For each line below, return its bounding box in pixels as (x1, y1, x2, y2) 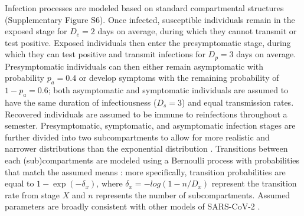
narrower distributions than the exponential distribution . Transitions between (5, 142, 288, 155)
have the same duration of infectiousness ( (5, 96, 157, 109)
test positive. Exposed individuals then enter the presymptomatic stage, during (5, 36, 291, 48)
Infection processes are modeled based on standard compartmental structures (5, 2, 284, 14)
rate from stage (5, 188, 60, 201)
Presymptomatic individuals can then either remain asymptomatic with (5, 60, 264, 72)
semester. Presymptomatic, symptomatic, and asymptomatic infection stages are (5, 119, 296, 132)
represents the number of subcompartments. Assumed (96, 188, 290, 201)
